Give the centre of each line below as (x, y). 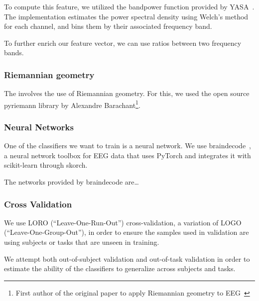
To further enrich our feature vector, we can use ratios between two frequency (123, 43)
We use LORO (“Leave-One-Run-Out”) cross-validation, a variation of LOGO (123, 222)
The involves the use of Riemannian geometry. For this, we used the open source (127, 93)
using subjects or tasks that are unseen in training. (82, 242)
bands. (14, 52)
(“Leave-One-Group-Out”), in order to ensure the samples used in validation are (127, 232)
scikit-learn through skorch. (46, 165)
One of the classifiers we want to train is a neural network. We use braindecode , (128, 146)
